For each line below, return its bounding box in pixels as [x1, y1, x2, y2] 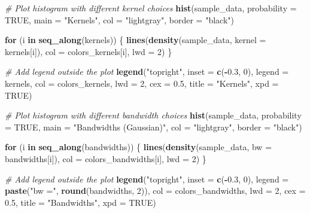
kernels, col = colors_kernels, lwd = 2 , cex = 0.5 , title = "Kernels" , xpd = [5, 77, 279, 89]
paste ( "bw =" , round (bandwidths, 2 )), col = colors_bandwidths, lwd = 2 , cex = [5, 184, 306, 197]
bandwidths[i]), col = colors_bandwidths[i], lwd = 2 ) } [5, 152, 206, 165]
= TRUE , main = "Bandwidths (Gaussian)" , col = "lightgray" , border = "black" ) [5, 120, 302, 133]
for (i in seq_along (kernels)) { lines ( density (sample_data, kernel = [5, 34, 266, 46]
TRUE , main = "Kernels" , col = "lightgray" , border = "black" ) [5, 13, 234, 26]
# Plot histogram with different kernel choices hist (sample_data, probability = [5, 2, 297, 14]
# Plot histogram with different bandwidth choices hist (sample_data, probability [5, 109, 302, 121]
